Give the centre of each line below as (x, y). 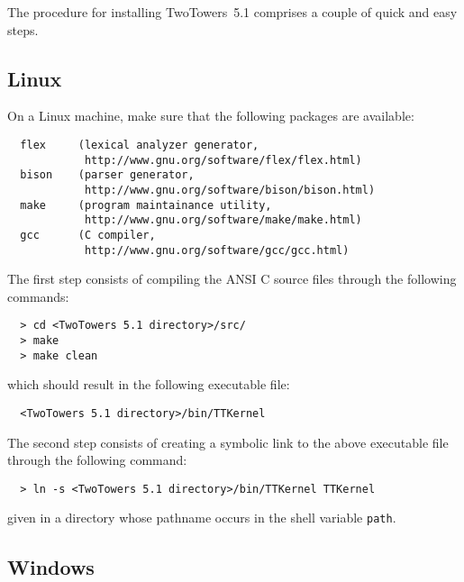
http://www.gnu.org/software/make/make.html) (223, 220)
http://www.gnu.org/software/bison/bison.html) (230, 190)
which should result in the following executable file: (149, 384)
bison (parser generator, (107, 175)
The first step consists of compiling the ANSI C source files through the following (232, 279)
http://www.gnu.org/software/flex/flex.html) (223, 160)
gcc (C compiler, (88, 235)
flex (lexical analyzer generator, (140, 145)
